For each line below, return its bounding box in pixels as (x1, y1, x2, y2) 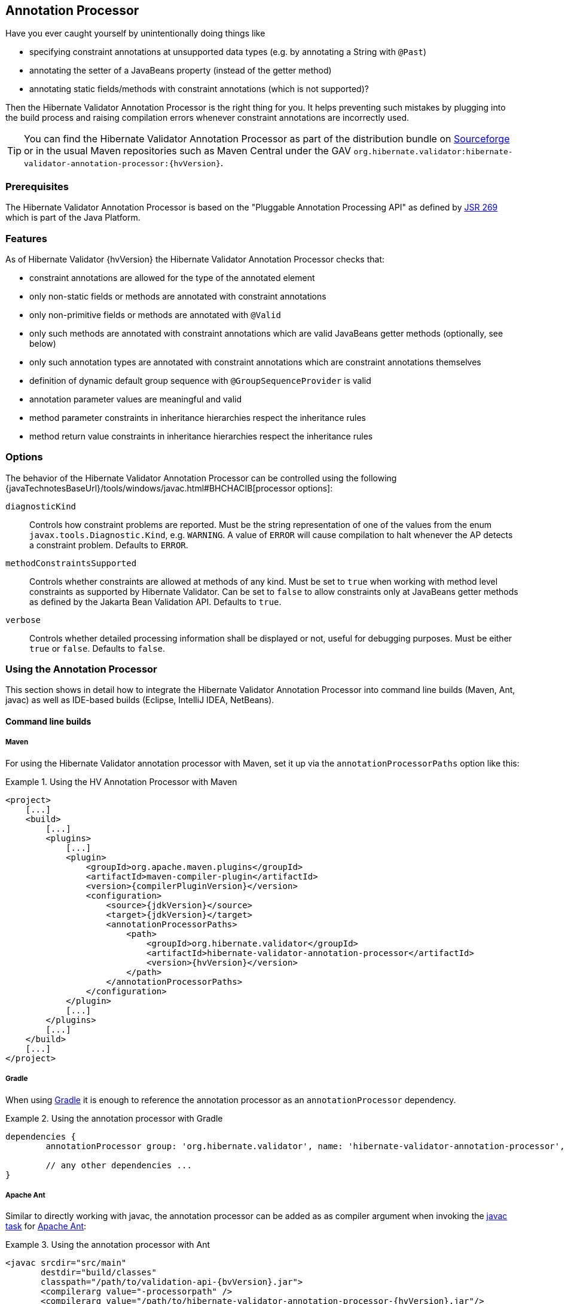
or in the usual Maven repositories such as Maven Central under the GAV (24, 145, 351, 157)
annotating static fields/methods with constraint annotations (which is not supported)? (29, 84, 369, 94)
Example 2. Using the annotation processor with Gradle (5, 1113, 223, 1123)
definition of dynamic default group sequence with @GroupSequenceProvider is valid (29, 375, 371, 386)
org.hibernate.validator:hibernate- (353, 147, 513, 157)
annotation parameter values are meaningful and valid (29, 393, 242, 404)
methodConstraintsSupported (5, 558, 137, 568)
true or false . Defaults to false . (29, 643, 166, 653)
